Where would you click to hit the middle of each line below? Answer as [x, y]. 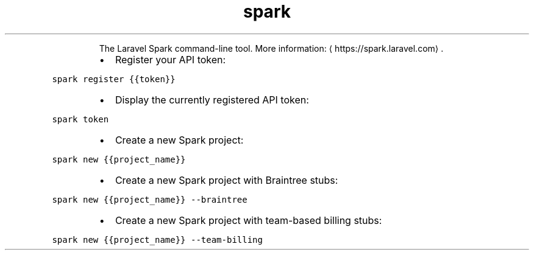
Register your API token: [170, 59]
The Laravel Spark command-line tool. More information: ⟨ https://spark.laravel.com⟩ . [271, 48]
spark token [80, 119]
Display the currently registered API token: [212, 100]
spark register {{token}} [114, 79]
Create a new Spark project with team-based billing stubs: [248, 220]
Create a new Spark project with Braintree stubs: [226, 180]
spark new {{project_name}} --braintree [150, 199]
